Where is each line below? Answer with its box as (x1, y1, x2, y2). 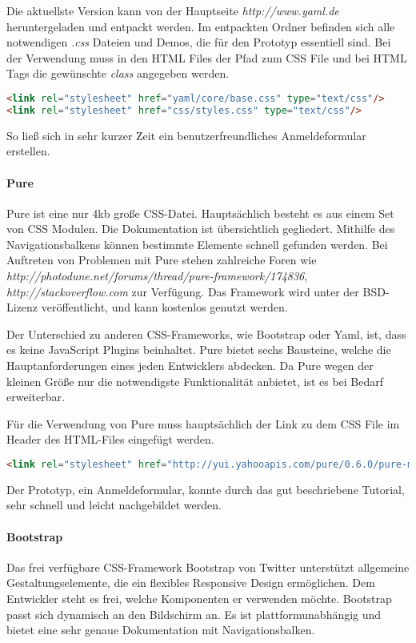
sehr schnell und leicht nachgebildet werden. (6, 496, 222, 513)
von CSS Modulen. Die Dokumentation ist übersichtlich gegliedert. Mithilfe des (6, 220, 395, 237)
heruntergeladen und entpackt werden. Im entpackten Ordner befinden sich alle (6, 18, 395, 34)
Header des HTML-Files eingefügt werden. (6, 431, 214, 448)
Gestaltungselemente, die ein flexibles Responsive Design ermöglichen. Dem (6, 574, 375, 591)
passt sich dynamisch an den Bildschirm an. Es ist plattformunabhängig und (6, 605, 382, 622)
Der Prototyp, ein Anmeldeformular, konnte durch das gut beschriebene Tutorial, (6, 480, 405, 497)
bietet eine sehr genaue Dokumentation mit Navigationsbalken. (6, 621, 315, 638)
